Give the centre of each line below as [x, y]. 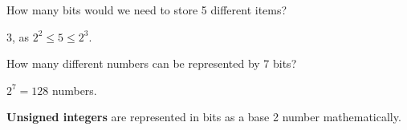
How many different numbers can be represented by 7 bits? [152, 63]
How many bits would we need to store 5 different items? [147, 10]
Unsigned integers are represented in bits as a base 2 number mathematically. [204, 117]
